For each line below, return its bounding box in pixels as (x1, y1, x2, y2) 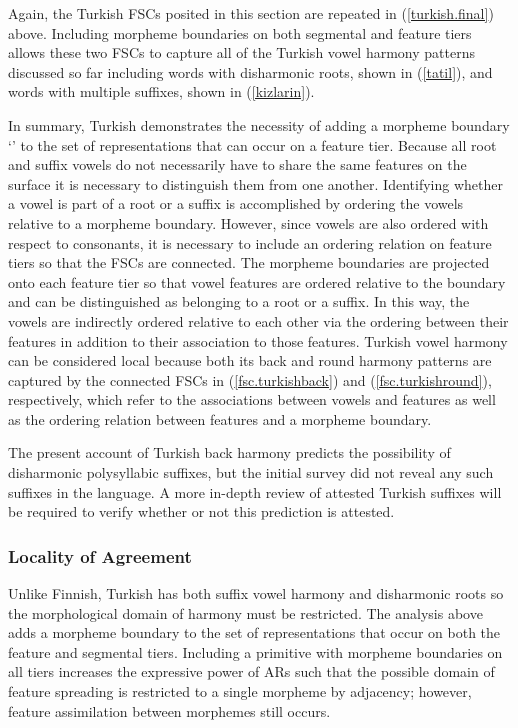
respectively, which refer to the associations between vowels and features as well (8, 389, 496, 410)
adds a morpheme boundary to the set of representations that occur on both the (8, 622, 501, 643)
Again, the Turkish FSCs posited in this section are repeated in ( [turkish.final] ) (8, 3, 494, 23)
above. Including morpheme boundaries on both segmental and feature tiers (8, 22, 472, 43)
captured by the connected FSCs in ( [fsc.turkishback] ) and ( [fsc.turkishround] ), (8, 369, 492, 390)
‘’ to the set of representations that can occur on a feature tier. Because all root (8, 134, 497, 155)
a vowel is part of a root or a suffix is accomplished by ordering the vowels (8, 193, 464, 214)
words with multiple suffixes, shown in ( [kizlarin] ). (8, 81, 315, 102)
